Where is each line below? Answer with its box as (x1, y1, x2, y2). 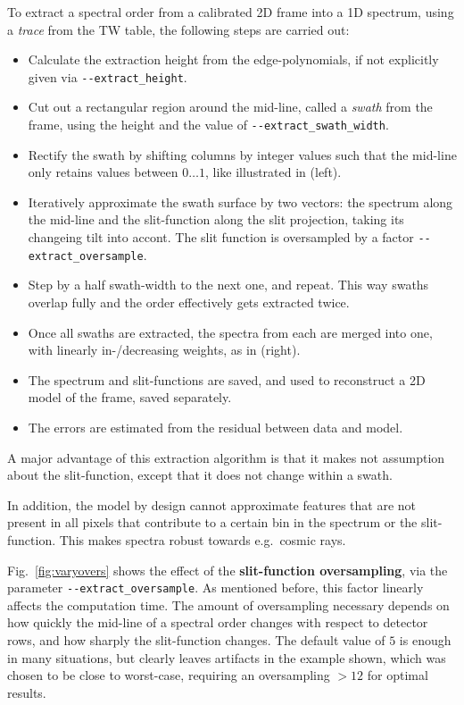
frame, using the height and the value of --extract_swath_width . (28, 115, 389, 134)
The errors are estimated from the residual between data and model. (28, 417, 403, 436)
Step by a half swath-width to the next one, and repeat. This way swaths (28, 275, 429, 294)
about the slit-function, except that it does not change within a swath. (7, 466, 393, 484)
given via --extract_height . (28, 67, 187, 86)
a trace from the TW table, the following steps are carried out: (7, 20, 350, 38)
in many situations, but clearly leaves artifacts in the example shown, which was (7, 648, 446, 667)
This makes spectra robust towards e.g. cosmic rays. (59, 530, 346, 549)
